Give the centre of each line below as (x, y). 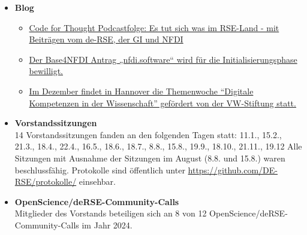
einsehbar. (97, 181)
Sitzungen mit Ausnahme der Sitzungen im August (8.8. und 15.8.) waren (150, 158)
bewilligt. (46, 71)
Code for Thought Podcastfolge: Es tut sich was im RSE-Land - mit (154, 27)
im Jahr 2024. (107, 225)
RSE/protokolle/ (46, 181)
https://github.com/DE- (233, 170)
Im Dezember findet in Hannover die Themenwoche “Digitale (141, 91)
